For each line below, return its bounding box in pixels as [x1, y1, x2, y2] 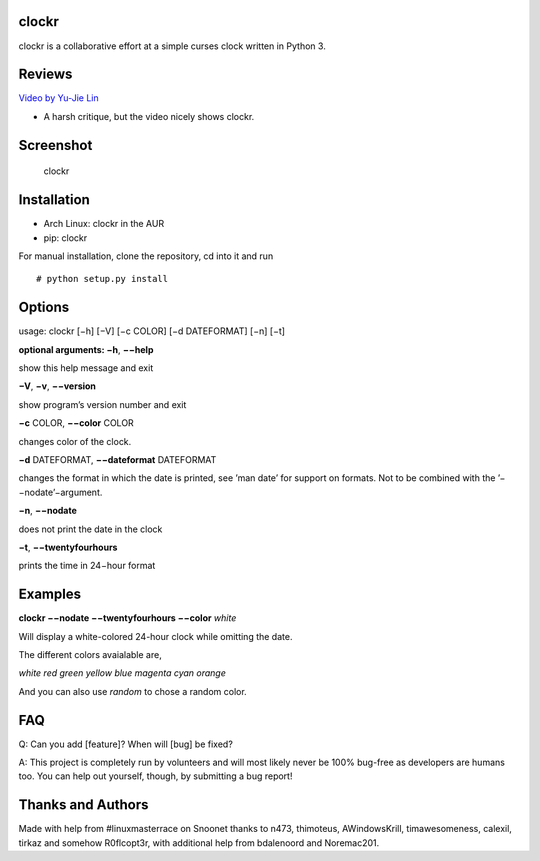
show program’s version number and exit [18, 398, 187, 410]
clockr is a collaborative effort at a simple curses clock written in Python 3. [18, 40, 327, 52]
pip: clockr [43, 231, 88, 244]
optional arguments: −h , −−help [18, 343, 154, 355]
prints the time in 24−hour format [18, 560, 156, 572]
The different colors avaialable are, [18, 648, 162, 660]
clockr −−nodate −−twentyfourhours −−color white [18, 612, 237, 624]
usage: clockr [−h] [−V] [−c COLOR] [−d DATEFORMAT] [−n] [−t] [18, 325, 285, 337]
